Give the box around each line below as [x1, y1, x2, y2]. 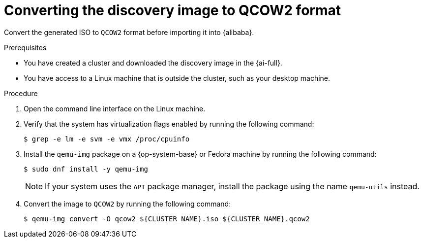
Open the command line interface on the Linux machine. [24, 104, 206, 113]
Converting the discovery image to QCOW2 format [4, 2, 341, 19]
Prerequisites [4, 43, 47, 52]
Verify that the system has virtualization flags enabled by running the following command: [24, 119, 314, 128]
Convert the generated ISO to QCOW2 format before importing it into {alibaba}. [4, 28, 254, 36]
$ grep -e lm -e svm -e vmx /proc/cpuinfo [24, 135, 190, 143]
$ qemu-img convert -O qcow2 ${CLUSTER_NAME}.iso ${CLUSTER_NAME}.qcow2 [24, 214, 310, 223]
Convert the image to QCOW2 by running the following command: [24, 199, 231, 208]
